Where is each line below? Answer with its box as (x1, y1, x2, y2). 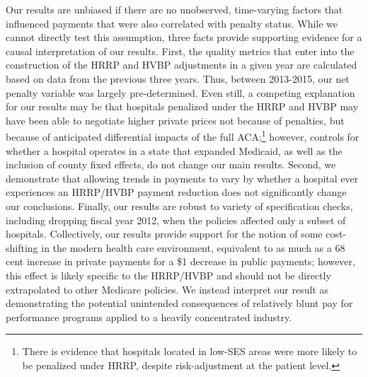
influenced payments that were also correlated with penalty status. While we (6, 16, 338, 30)
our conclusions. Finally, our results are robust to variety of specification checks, (6, 198, 353, 213)
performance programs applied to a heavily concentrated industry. (6, 309, 292, 324)
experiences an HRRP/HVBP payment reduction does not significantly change (6, 185, 347, 199)
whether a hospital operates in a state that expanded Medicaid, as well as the (6, 143, 343, 158)
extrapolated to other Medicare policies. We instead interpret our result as (6, 282, 328, 296)
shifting (6, 240, 38, 255)
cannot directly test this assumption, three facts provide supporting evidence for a (6, 30, 362, 45)
